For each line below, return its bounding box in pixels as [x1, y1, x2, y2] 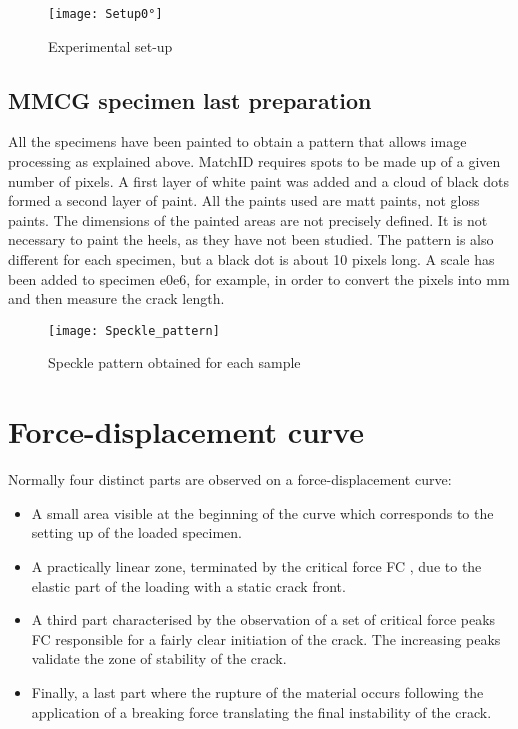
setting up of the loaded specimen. [31, 522, 242, 543]
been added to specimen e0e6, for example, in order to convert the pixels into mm [8, 268, 510, 289]
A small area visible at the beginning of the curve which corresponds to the [31, 502, 494, 523]
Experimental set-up [48, 35, 173, 56]
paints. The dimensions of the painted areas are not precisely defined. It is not [8, 209, 488, 230]
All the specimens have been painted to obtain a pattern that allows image [8, 131, 467, 152]
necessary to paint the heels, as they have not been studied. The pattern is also [8, 229, 494, 250]
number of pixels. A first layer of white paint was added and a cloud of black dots [8, 170, 509, 191]
